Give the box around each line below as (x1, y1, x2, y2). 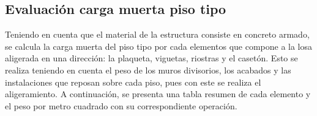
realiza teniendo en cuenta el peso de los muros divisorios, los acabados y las (5, 63, 291, 76)
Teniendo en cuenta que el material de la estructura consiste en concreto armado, (5, 28, 310, 41)
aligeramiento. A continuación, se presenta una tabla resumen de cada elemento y (5, 87, 311, 100)
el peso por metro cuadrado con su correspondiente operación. (5, 99, 237, 112)
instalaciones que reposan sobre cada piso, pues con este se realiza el (5, 75, 261, 88)
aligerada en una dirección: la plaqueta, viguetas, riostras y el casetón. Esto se (5, 52, 298, 64)
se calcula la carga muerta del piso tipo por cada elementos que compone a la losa (5, 39, 313, 52)
